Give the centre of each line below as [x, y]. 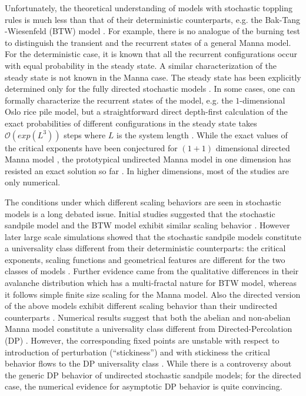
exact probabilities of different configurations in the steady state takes [131, 123]
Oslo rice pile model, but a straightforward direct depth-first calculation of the [146, 112]
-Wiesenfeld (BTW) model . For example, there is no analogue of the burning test [153, 31]
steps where [85, 134]
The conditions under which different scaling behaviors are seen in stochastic [143, 202]
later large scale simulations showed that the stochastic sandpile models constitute [153, 236]
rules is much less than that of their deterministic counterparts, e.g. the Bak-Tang [153, 19]
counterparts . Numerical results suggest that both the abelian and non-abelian [148, 317]
